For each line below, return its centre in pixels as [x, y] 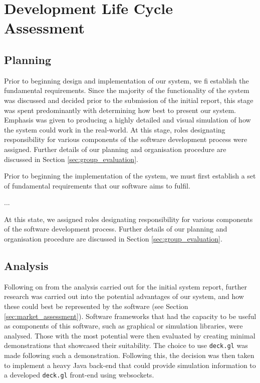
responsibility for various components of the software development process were [126, 139]
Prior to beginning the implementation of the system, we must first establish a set [130, 176]
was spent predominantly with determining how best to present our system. [120, 110]
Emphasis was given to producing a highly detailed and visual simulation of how [127, 120]
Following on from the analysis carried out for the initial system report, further [126, 286]
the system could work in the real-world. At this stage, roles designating [115, 129]
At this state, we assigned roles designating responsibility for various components [128, 219]
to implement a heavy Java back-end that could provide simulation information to [130, 365]
